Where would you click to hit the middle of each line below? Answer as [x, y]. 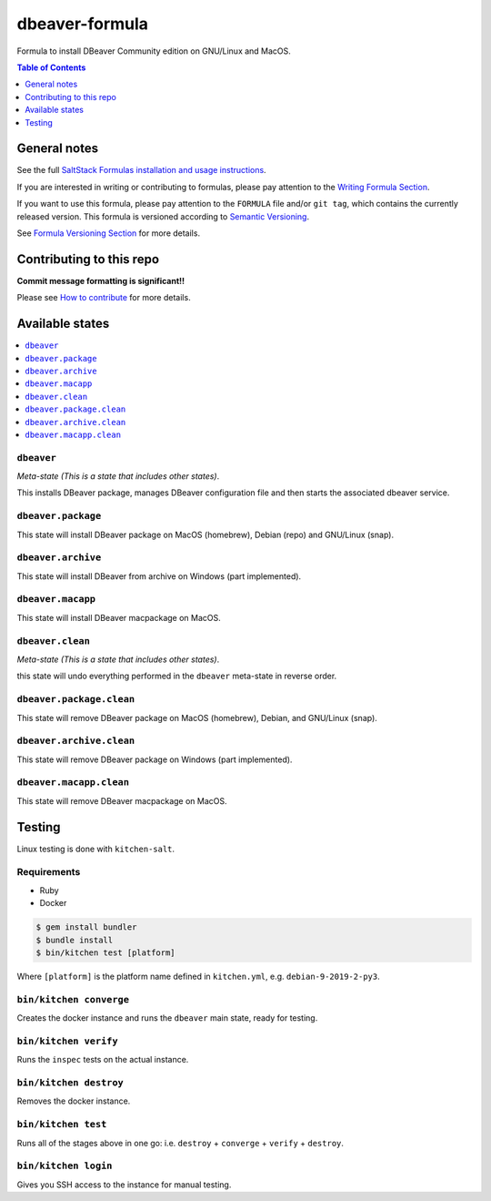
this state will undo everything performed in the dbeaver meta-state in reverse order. [177, 676]
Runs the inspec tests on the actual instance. [103, 1060]
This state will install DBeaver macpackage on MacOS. [119, 617]
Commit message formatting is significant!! [101, 280]
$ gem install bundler [86, 927]
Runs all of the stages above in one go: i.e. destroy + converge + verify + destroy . [180, 1143]
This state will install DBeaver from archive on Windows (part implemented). [159, 576]
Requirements [49, 872]
